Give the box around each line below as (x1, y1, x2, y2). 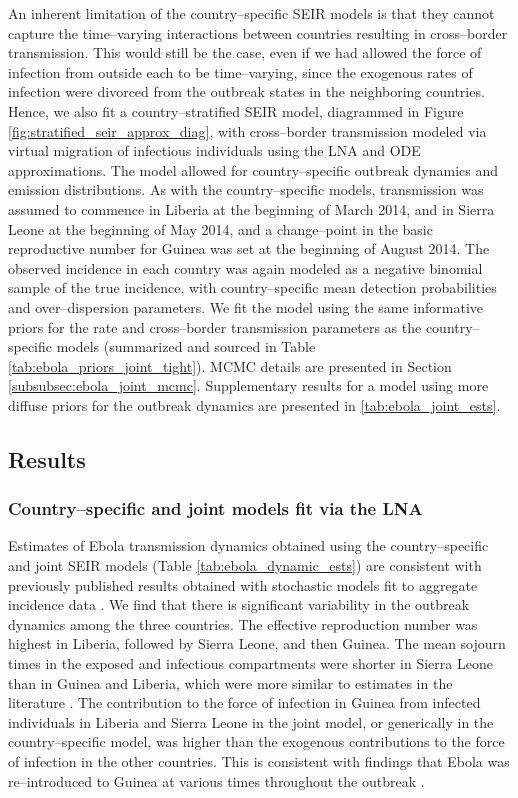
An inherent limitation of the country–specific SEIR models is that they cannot (8, 3, 495, 23)
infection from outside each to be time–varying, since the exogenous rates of (8, 61, 473, 82)
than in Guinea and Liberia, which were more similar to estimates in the (8, 672, 453, 693)
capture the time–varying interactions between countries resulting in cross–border (8, 22, 508, 43)
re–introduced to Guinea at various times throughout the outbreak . (8, 770, 425, 791)
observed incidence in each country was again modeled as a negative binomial (8, 257, 483, 278)
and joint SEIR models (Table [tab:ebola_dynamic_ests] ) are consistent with (8, 555, 482, 576)
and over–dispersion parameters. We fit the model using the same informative (8, 296, 484, 317)
